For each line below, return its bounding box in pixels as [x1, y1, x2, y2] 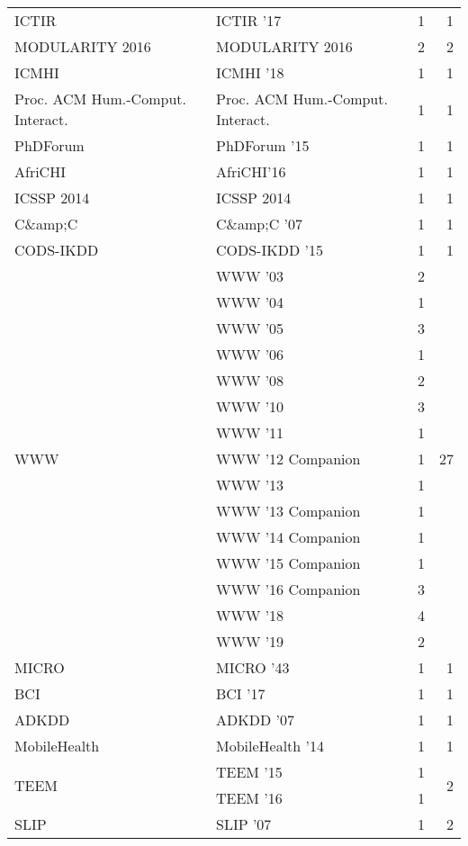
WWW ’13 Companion [215, 500, 361, 521]
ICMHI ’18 [215, 62, 284, 83]
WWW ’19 [215, 631, 284, 652]
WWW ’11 [215, 422, 284, 443]
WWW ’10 [215, 396, 284, 417]
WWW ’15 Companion [215, 553, 361, 573]
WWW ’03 [215, 265, 284, 286]
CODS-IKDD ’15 [215, 239, 323, 260]
